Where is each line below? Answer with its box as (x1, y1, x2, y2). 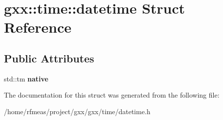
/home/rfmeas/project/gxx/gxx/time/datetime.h (4, 106, 150, 116)
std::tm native (4, 73, 49, 83)
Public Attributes (4, 50, 94, 65)
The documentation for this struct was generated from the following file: (4, 90, 220, 100)
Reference (4, 17, 72, 37)
